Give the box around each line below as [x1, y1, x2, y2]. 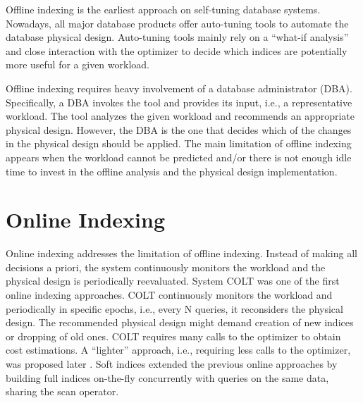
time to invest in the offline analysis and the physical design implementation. [6, 163, 338, 178]
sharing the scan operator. [6, 384, 119, 399]
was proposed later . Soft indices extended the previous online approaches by [6, 356, 338, 371]
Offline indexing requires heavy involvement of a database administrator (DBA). [6, 80, 352, 95]
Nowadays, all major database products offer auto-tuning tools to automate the [6, 15, 349, 30]
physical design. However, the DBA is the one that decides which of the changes [6, 122, 352, 137]
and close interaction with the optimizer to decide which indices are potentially [6, 43, 347, 58]
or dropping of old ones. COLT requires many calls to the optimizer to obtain [6, 328, 341, 343]
